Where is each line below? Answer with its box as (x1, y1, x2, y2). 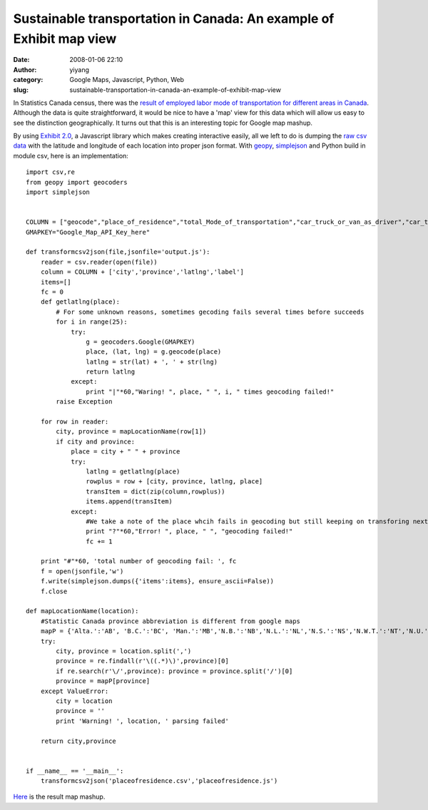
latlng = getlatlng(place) (86, 467, 180, 476)
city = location (56, 697, 113, 705)
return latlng (86, 368, 136, 376)
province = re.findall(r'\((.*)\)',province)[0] (56, 657, 230, 665)
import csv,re (26, 168, 75, 176)
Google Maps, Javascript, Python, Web (69, 76, 185, 84)
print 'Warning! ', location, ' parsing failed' (56, 717, 230, 725)
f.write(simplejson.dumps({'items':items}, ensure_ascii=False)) (40, 578, 275, 585)
